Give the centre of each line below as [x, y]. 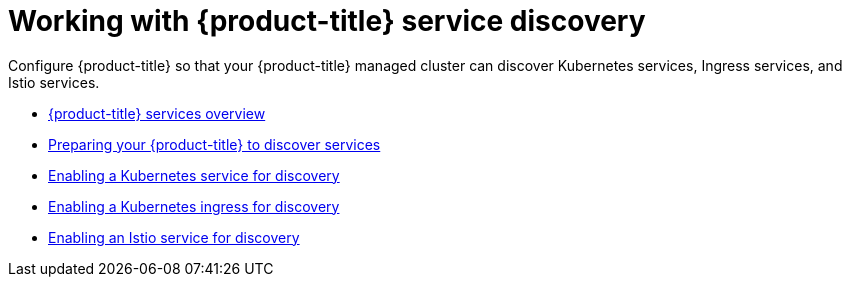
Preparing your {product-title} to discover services [214, 144]
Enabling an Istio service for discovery [174, 237]
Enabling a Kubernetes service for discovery [194, 175]
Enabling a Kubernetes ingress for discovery [194, 206]
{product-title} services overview [157, 113]
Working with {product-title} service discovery [327, 21]
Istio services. [54, 82]
